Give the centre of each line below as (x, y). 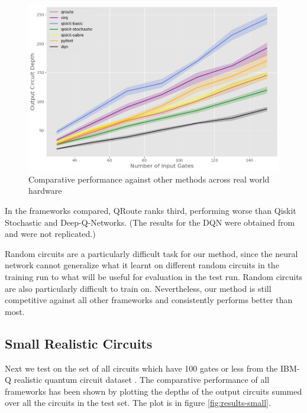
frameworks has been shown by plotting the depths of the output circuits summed (153, 391)
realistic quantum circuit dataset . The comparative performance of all (142, 380)
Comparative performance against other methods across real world (149, 179)
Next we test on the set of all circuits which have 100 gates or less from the (141, 368)
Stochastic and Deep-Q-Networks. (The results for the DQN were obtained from (150, 222)
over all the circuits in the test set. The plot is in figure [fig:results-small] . (138, 403)
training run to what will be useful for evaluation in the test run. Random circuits (154, 277)
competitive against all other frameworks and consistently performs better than (149, 300)
